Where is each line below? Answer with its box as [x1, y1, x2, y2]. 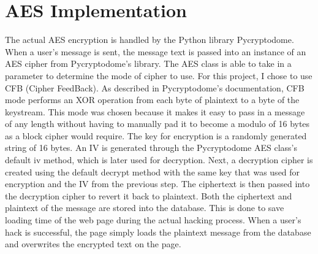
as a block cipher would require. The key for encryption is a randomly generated [5, 129, 307, 142]
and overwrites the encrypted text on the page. [5, 237, 181, 250]
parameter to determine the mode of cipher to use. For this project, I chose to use [5, 69, 312, 82]
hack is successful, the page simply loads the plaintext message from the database [5, 225, 311, 238]
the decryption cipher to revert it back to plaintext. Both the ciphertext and [5, 189, 292, 202]
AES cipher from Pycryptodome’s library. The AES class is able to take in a [5, 57, 292, 70]
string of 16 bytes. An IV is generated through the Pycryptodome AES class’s [5, 141, 298, 154]
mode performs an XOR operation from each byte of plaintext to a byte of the [5, 93, 300, 106]
